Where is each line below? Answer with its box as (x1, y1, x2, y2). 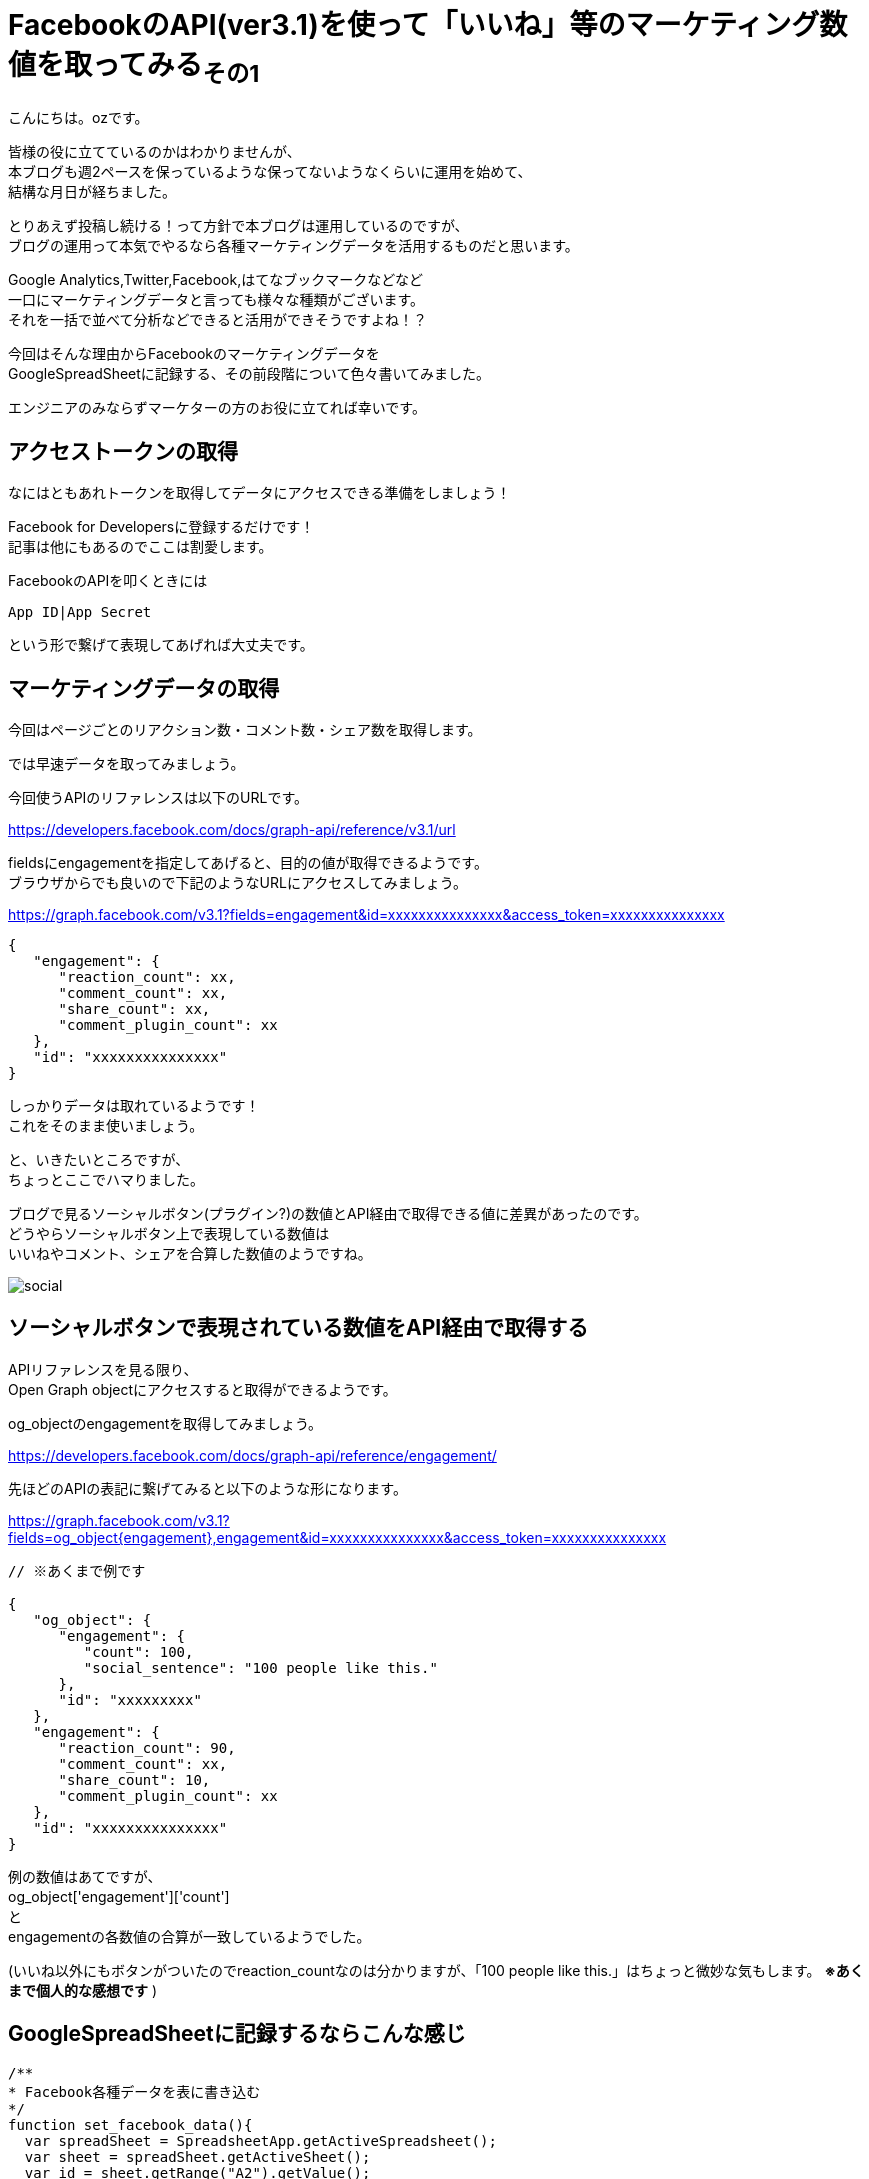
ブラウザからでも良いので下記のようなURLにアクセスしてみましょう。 (8, 874, 467, 892)
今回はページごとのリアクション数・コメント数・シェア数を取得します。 (8, 721, 482, 739)
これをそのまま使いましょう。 (8, 1117, 204, 1135)
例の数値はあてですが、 (8, 1867, 162, 1885)
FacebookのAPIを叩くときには (8, 572, 208, 590)
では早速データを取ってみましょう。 (8, 755, 245, 773)
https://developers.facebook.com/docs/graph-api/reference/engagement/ (8, 1446, 497, 1464)
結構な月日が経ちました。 (8, 183, 176, 201)
